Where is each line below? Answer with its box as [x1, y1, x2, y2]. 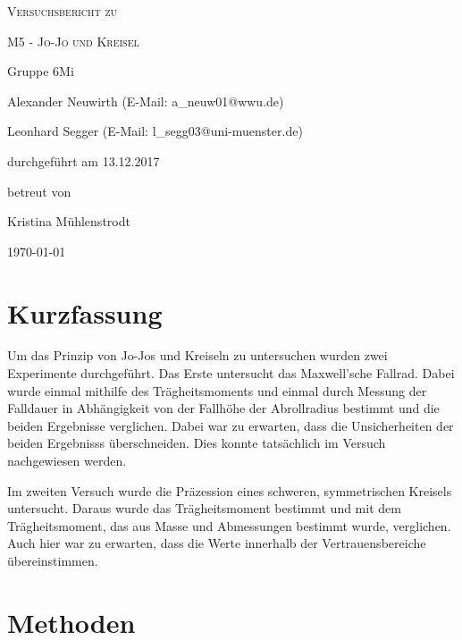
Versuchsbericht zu [7, 2, 118, 20]
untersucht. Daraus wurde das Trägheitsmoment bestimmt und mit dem [7, 499, 401, 518]
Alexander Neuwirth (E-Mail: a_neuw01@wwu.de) [7, 91, 284, 110]
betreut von [7, 181, 71, 200]
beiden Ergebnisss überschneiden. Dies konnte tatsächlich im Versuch [7, 434, 386, 452]
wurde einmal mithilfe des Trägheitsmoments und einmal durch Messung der [7, 381, 427, 400]
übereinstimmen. [7, 552, 98, 569]
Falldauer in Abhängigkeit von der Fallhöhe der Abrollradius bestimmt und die [7, 399, 440, 417]
